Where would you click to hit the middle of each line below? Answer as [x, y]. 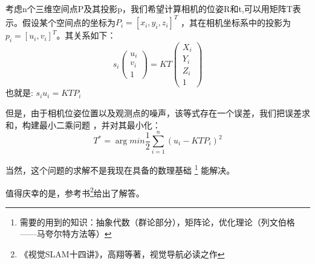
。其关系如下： [86, 35]
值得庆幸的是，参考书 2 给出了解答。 [75, 192]
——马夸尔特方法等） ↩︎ [66, 234]
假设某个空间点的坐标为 [69, 22]
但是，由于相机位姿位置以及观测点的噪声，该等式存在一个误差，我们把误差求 [158, 113]
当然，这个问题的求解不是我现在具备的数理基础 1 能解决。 [120, 169]
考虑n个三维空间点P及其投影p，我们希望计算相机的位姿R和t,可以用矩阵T [149, 8]
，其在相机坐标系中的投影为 [236, 22]
